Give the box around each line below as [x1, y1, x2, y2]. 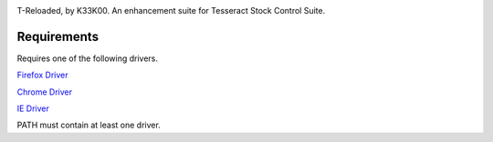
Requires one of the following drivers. [16, 53, 159, 64]
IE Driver [16, 103, 50, 114]
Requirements [16, 28, 100, 45]
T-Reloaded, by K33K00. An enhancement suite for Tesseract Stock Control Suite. [16, 5, 326, 15]
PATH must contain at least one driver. [16, 119, 162, 131]
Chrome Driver [16, 86, 73, 97]
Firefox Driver [16, 69, 68, 81]
